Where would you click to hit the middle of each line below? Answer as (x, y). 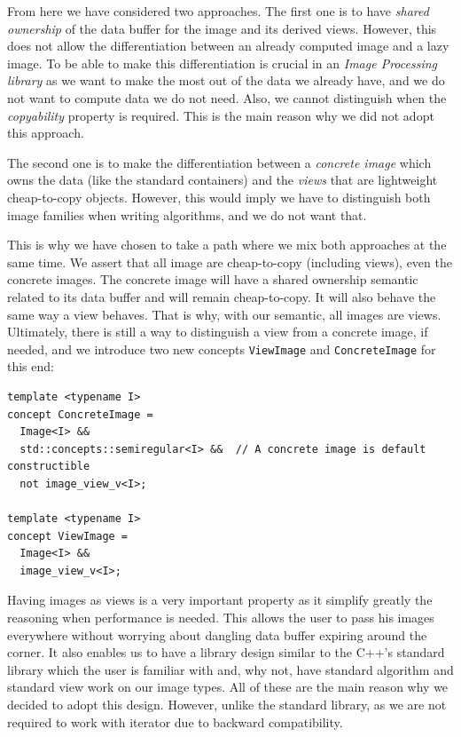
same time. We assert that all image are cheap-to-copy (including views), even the (230, 262)
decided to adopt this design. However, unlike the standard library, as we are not (227, 705)
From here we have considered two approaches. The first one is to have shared (218, 11)
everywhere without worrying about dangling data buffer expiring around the (217, 634)
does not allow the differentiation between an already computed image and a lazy (228, 46)
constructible (49, 467)
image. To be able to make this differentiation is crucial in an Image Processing (223, 63)
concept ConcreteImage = (80, 414)
